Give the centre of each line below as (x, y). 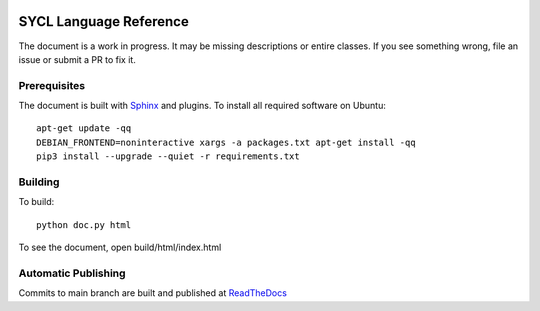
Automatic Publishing (72, 273)
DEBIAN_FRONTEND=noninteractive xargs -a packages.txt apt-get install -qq (226, 142)
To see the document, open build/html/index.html (120, 247)
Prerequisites (51, 85)
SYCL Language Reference (103, 21)
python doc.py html (84, 224)
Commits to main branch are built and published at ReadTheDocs (152, 293)
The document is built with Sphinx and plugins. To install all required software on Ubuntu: (202, 106)
